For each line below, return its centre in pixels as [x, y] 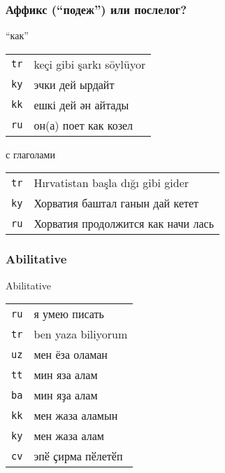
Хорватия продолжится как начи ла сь [124, 224]
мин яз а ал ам [66, 375]
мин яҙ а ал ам [66, 395]
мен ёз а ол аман [71, 355]
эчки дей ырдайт [74, 84]
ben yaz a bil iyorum [81, 334]
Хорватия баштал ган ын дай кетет [116, 203]
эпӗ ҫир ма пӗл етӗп [78, 456]
